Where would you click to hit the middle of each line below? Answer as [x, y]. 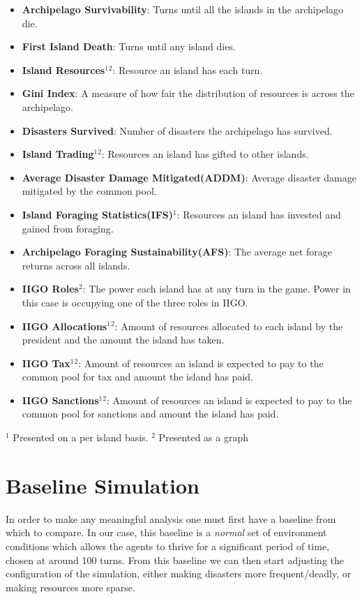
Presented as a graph [203, 437]
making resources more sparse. [70, 587]
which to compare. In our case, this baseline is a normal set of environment [166, 532]
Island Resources [63, 69]
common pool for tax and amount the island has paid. [137, 377]
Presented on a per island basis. [81, 437]
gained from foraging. [68, 228]
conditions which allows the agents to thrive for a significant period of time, [167, 546]
